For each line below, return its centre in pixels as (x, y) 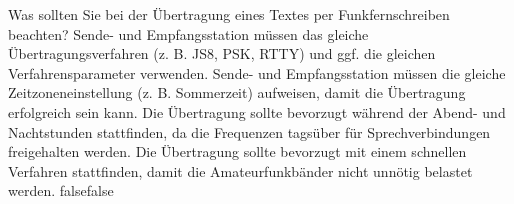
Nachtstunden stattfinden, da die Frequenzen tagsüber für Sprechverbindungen (249, 131)
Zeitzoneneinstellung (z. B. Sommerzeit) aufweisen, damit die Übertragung (237, 92)
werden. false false (61, 190)
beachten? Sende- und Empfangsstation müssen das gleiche (188, 33)
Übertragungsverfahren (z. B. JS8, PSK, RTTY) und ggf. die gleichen (222, 53)
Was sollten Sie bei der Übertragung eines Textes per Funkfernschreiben (229, 14)
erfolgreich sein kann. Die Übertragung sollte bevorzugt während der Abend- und (257, 111)
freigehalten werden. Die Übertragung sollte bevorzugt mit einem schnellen (237, 151)
